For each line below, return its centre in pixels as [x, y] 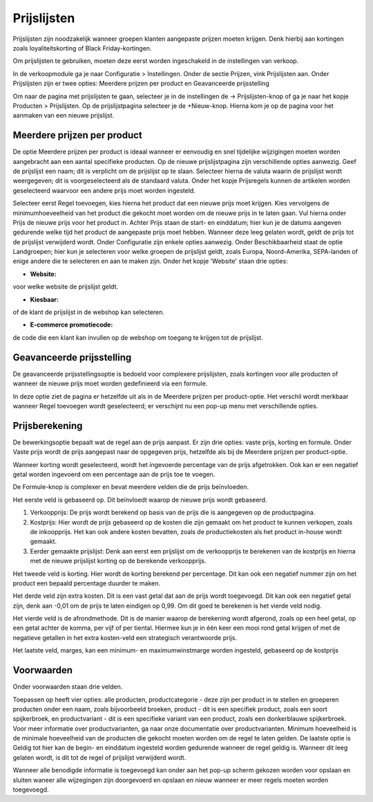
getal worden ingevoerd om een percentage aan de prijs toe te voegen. [114, 474]
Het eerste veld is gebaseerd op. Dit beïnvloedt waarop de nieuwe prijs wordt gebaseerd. [140, 500]
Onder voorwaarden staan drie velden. [68, 687]
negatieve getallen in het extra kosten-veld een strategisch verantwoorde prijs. [125, 637]
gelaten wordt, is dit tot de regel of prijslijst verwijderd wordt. [99, 757]
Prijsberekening [48, 426]
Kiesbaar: [44, 299]
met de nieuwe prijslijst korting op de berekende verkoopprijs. [118, 561]
